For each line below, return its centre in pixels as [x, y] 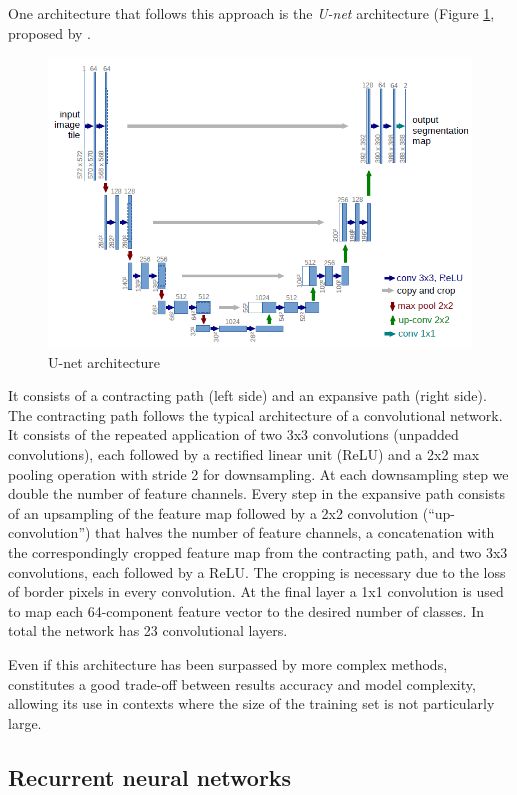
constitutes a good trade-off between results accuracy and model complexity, [242, 683]
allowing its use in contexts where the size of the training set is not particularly [251, 703]
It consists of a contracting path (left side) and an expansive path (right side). [247, 395]
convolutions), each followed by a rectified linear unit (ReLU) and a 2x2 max [244, 453]
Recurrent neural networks [150, 776]
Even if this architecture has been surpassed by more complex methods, [228, 663]
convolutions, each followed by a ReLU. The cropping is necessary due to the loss [257, 571]
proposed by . [49, 32]
